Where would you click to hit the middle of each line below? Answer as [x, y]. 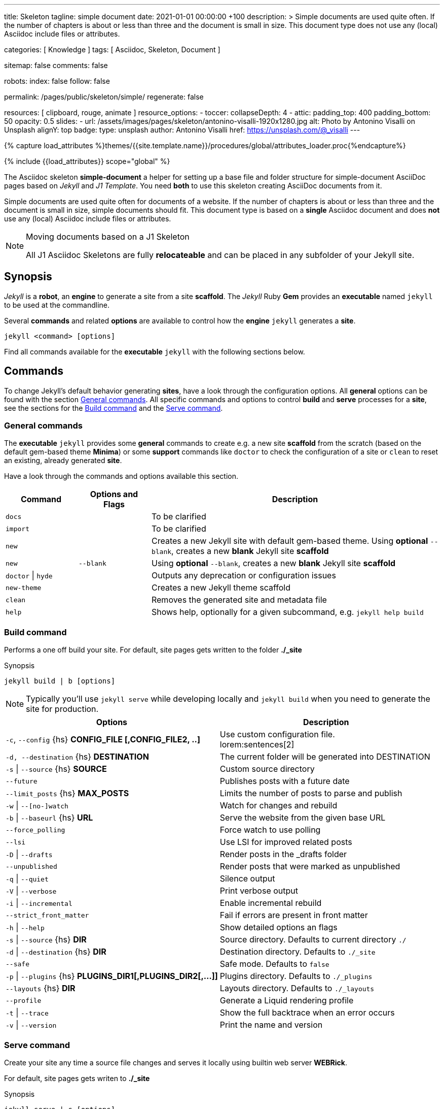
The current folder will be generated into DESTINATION [325, 757]
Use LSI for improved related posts [286, 842]
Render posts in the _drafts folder [283, 854]
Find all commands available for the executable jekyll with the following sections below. [155, 351]
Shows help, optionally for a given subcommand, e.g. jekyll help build [287, 612]
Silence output [247, 879]
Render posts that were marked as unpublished [310, 867]
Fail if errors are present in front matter [294, 915]
